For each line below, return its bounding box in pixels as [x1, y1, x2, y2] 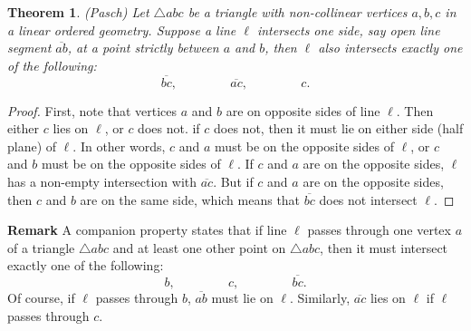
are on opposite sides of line [226, 101, 380, 120]
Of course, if [7, 288, 75, 307]
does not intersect [319, 190, 418, 209]
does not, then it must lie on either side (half [214, 119, 464, 138]
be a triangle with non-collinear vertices [187, 3, 408, 21]
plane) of [7, 136, 57, 155]
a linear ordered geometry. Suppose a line [7, 20, 236, 39]
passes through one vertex [307, 220, 451, 239]
